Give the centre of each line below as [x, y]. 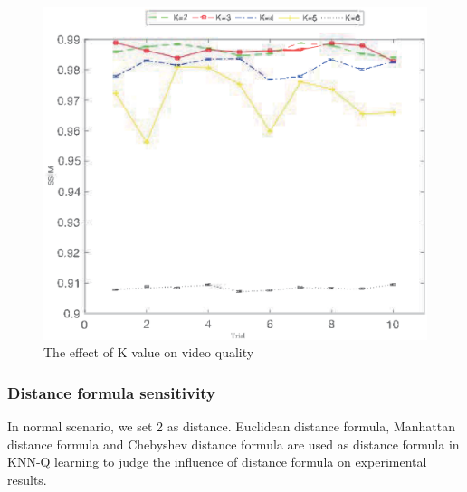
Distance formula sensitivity [111, 392]
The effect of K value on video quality [149, 352]
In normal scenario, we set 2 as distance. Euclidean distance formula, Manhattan [231, 426]
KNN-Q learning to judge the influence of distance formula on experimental [217, 462]
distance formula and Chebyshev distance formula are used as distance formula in [233, 444]
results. [27, 479]
